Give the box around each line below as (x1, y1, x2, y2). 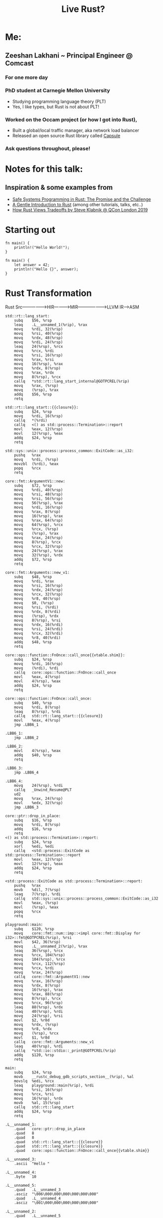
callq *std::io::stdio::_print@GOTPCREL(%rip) (14, 1048, 116, 1053)
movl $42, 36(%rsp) (14, 939, 61, 944)
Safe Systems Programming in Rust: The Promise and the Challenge (12, 196, 151, 202)
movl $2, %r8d (14, 1017, 50, 1023)
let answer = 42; (14, 262, 50, 267)
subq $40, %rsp (14, 700, 52, 705)
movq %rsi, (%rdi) (14, 605, 58, 609)
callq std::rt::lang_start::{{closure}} (14, 713, 103, 718)
